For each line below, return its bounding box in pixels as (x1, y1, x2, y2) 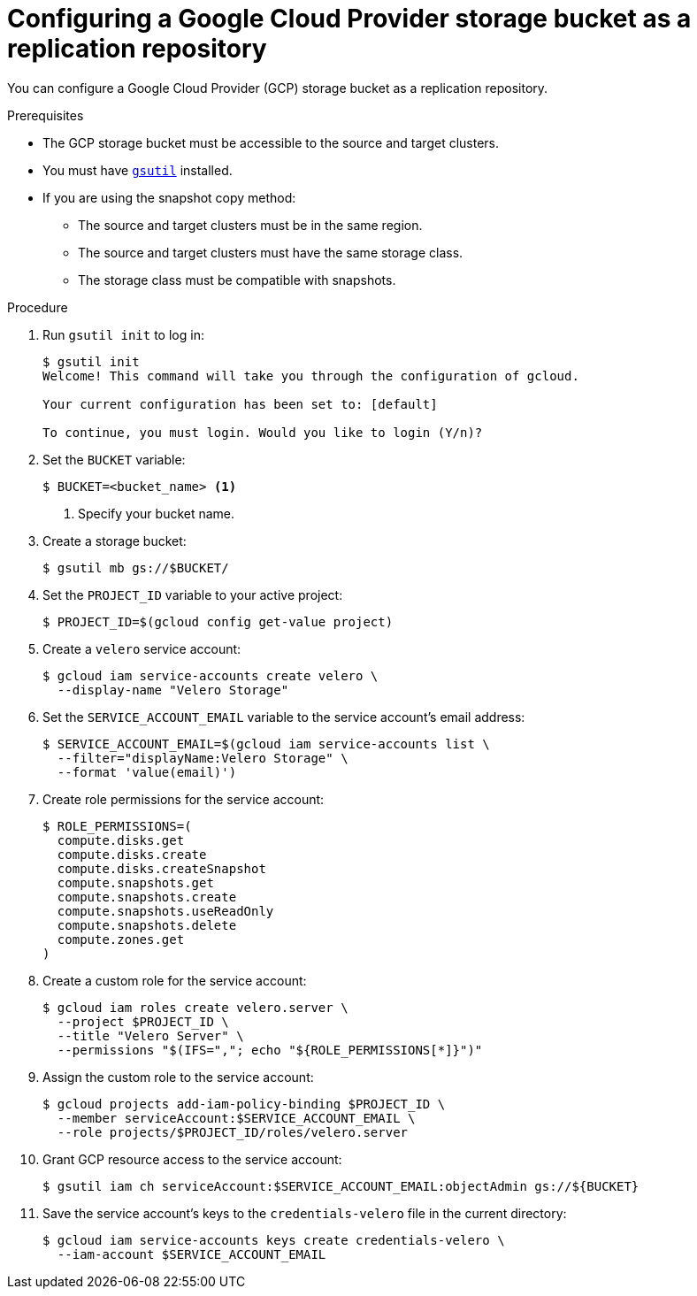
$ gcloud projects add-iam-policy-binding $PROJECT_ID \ (42, 1096, 446, 1111)
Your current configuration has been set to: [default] (42, 396, 438, 411)
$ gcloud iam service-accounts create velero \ (42, 668, 379, 683)
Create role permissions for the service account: (42, 791, 325, 807)
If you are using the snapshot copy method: (42, 189, 296, 205)
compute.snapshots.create (57, 889, 237, 904)
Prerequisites (7, 107, 84, 123)
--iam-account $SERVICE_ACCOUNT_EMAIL (57, 1246, 326, 1261)
